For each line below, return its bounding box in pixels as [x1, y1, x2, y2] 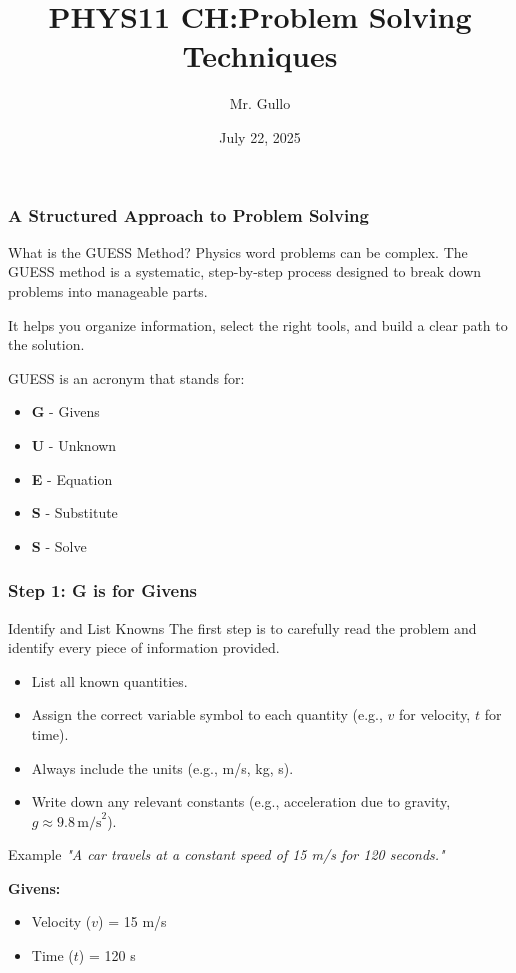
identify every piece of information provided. [8, 637, 280, 658]
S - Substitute [31, 502, 118, 523]
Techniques [182, 35, 338, 76]
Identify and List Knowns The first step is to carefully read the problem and [8, 617, 477, 638]
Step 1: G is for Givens [8, 578, 198, 603]
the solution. [8, 334, 85, 355]
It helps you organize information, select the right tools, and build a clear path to [8, 314, 508, 335]
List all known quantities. [31, 670, 188, 691]
